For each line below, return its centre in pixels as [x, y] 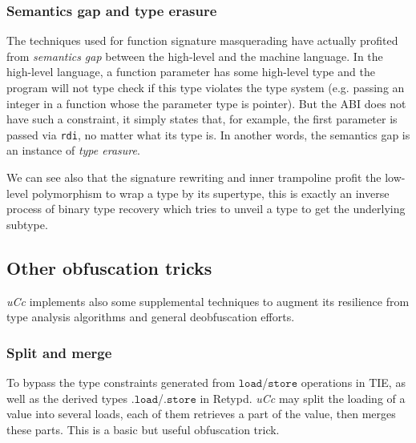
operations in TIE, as [353, 383]
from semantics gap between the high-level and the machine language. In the [195, 56]
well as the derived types [67, 398]
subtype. [27, 224]
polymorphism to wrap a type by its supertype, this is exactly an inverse [210, 193]
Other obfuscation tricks [109, 267]
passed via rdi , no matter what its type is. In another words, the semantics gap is [208, 134]
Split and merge [59, 352]
